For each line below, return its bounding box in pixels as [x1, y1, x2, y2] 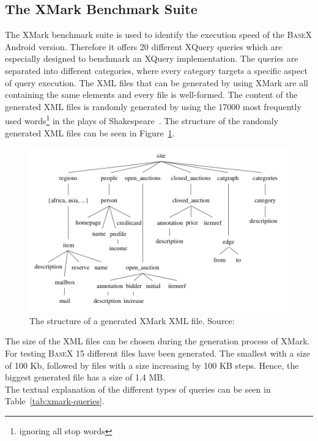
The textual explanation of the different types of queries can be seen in [5, 382, 271, 395]
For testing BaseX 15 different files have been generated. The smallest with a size [5, 346, 311, 359]
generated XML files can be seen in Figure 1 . [5, 126, 175, 139]
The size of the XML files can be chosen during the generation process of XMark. [5, 335, 310, 347]
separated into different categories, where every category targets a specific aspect [5, 64, 308, 76]
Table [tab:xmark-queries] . [5, 395, 105, 407]
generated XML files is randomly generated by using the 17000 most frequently [5, 100, 301, 113]
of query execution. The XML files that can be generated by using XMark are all [5, 76, 308, 89]
